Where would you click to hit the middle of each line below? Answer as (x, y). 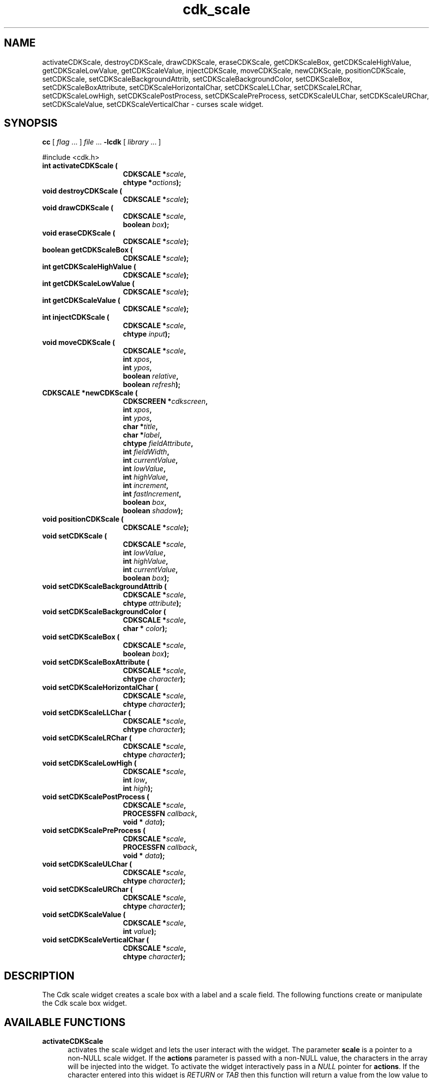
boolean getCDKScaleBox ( (87, 250)
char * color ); (145, 629)
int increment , (146, 486)
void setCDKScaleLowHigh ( (89, 763)
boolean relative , (151, 376)
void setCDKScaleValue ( (84, 915)
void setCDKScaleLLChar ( (87, 713)
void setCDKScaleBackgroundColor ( (104, 612)
